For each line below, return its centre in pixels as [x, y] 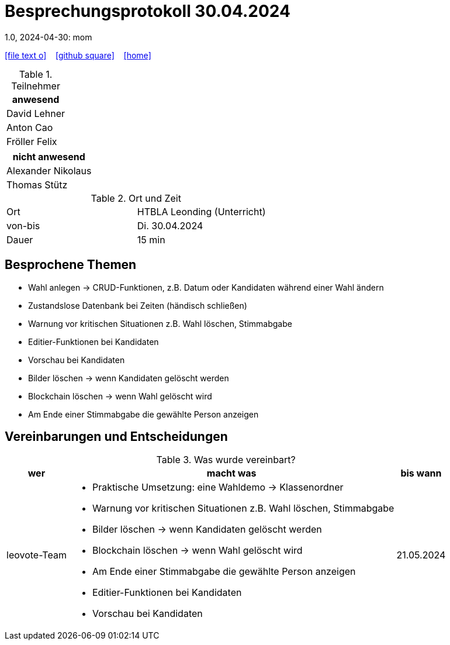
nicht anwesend [49, 156]
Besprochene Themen [71, 265]
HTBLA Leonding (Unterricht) [201, 211]
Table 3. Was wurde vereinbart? [226, 460]
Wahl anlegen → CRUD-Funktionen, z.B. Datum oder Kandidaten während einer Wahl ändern [206, 287]
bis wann [421, 473]
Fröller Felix [32, 141]
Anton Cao [30, 127]
